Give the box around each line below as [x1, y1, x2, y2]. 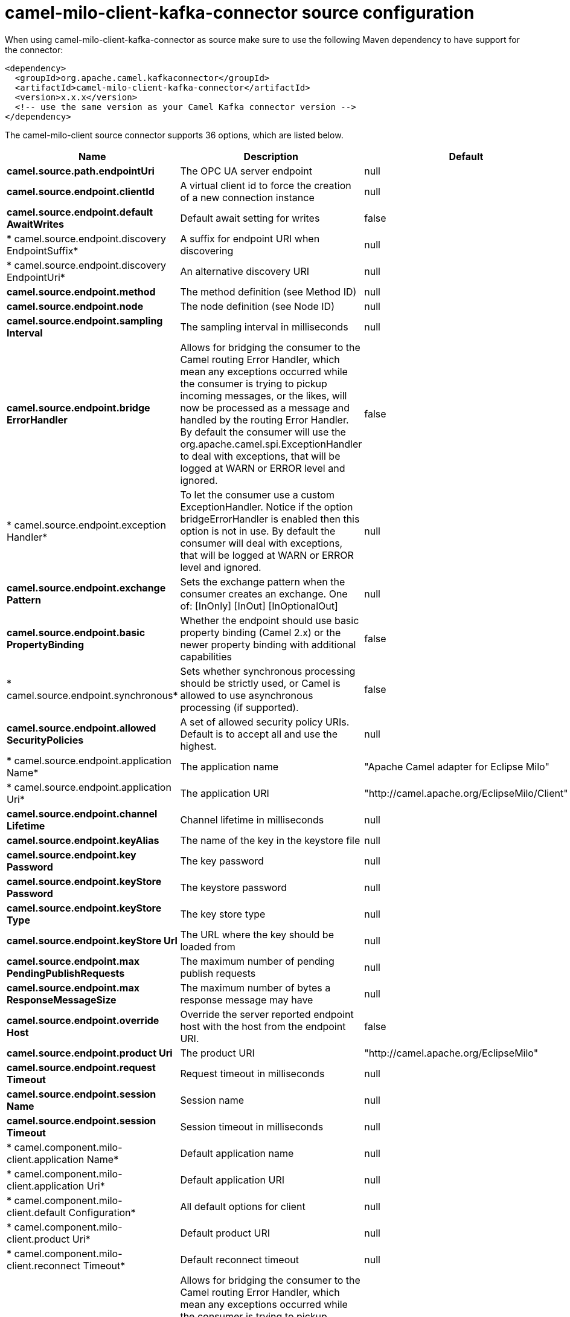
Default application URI [180, 1173, 285, 1186]
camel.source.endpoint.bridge [7, 401, 150, 414]
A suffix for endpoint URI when [180, 232, 320, 245]
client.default [7, 1206, 66, 1219]
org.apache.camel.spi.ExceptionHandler [180, 437, 362, 450]
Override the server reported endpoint [180, 1008, 354, 1020]
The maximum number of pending [180, 955, 335, 967]
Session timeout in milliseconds [180, 1120, 324, 1133]
